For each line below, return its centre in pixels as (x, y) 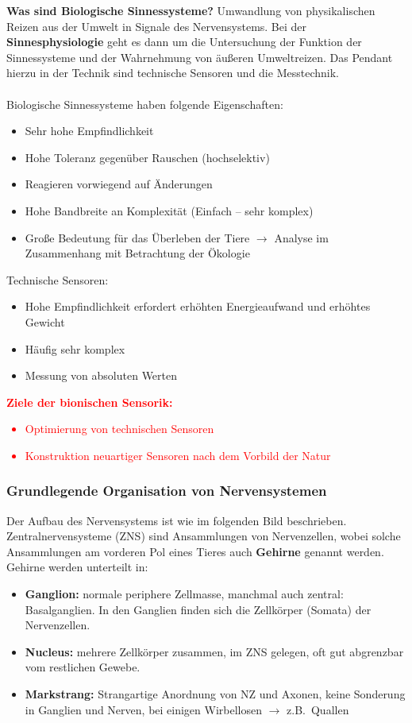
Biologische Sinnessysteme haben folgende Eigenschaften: (145, 104)
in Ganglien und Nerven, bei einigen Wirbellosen (143, 709)
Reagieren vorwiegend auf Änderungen (119, 184)
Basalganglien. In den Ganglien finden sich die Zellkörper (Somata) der (198, 609)
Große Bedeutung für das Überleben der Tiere (137, 237)
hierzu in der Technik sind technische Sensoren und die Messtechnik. (173, 73)
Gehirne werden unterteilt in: (77, 567)
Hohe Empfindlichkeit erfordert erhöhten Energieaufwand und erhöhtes (198, 306)
